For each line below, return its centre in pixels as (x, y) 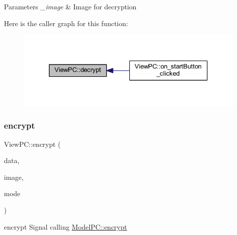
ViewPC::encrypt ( (32, 144)
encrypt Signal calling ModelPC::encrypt (66, 226)
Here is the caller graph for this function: (66, 23)
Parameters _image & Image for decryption (70, 6)
